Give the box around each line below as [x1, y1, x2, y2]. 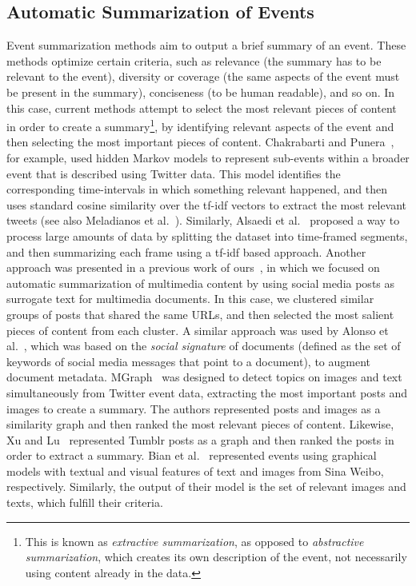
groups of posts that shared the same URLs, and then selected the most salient [6, 305, 394, 322]
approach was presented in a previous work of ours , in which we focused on [6, 259, 380, 276]
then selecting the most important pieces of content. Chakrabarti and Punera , [6, 134, 394, 150]
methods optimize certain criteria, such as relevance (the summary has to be [6, 52, 382, 69]
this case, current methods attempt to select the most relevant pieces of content [6, 99, 397, 116]
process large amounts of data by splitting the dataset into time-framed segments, [6, 227, 408, 244]
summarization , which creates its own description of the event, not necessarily [25, 548, 407, 565]
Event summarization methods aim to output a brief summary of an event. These [6, 37, 406, 54]
